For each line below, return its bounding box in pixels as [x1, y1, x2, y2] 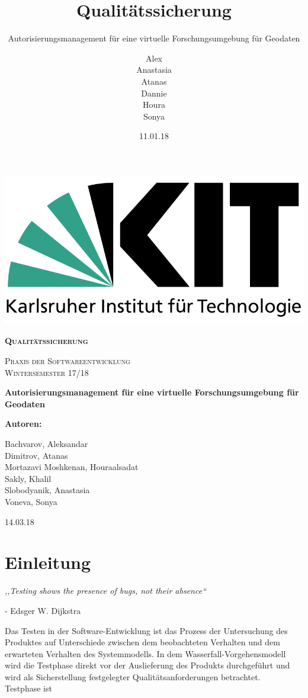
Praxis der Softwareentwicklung [5, 355, 130, 367]
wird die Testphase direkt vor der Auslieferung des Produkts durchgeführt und [5, 659, 290, 671]
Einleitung [5, 550, 91, 574]
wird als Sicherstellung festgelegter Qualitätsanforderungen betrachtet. [5, 670, 261, 683]
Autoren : [5, 417, 42, 430]
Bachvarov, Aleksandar [5, 438, 88, 450]
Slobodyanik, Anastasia [5, 484, 90, 496]
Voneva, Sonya [5, 496, 57, 507]
